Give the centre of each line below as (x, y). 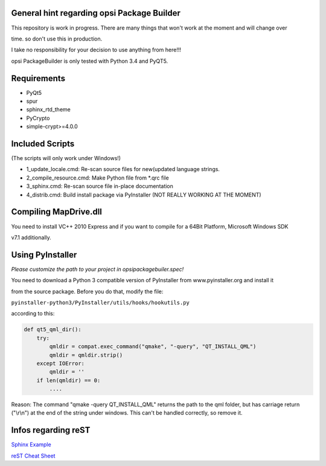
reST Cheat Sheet (33, 456)
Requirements (38, 78)
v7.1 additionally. (31, 237)
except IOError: (60, 363)
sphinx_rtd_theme (48, 109)
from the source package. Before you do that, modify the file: (87, 291)
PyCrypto (38, 118)
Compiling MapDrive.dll (57, 212)
